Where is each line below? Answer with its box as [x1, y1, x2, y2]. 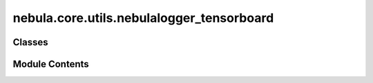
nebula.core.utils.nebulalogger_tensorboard [12, 10, 274, 25]
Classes [12, 36, 48, 48]
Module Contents [12, 58, 89, 70]
